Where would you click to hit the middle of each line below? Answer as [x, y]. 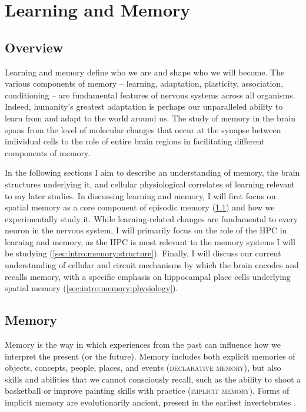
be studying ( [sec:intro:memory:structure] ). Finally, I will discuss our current [143, 253]
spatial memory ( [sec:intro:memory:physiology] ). [92, 288]
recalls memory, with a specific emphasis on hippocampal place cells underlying [148, 276]
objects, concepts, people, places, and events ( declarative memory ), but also [143, 367]
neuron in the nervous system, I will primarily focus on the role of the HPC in [146, 230]
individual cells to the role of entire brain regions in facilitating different [135, 141]
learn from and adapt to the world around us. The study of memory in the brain [150, 118]
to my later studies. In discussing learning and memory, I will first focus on [140, 195]
